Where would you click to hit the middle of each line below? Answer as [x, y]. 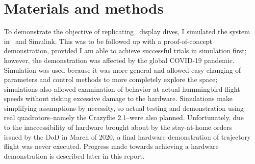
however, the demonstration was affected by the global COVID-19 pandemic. [119, 60]
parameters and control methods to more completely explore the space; [111, 79]
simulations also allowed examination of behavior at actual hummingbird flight [122, 89]
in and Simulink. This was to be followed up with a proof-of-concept [108, 41]
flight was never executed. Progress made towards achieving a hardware [111, 146]
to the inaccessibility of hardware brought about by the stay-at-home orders [118, 127]
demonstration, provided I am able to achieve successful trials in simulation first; [125, 51]
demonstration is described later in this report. [74, 155]
